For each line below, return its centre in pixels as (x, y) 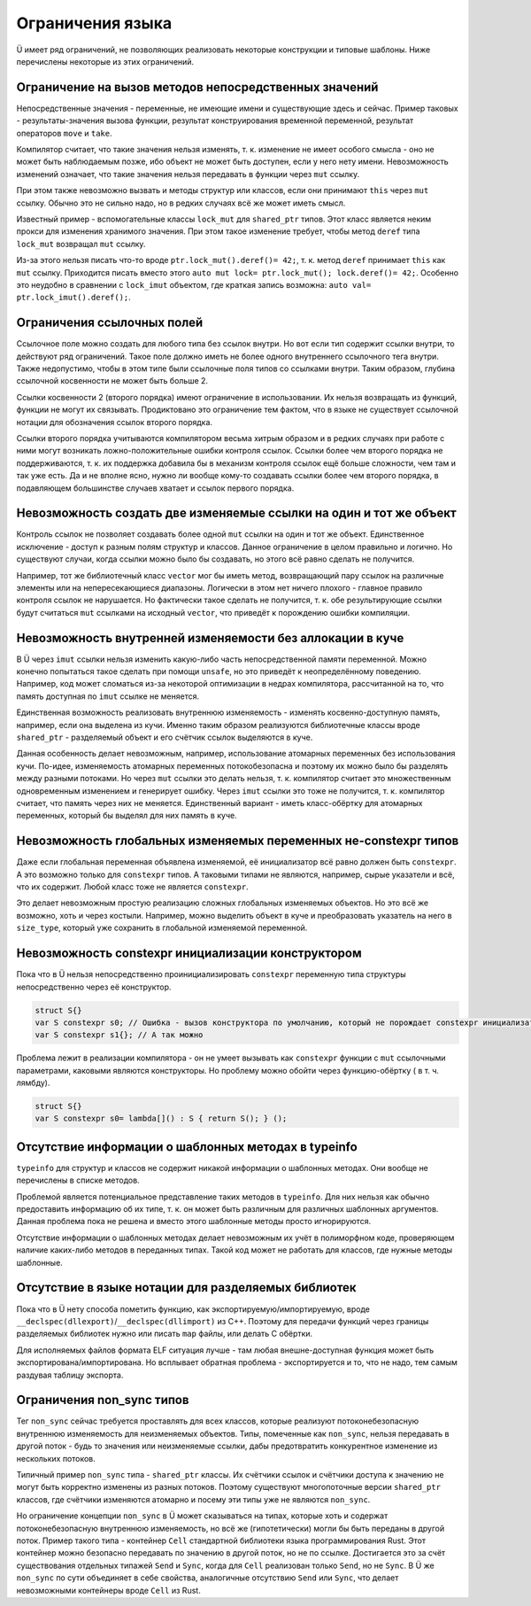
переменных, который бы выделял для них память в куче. (127, 816)
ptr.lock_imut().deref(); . (74, 298)
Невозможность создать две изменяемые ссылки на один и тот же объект (236, 513)
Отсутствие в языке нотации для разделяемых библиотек (187, 1288)
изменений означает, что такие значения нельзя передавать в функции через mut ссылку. (188, 174)
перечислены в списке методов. (78, 1180)
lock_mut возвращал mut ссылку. (81, 244)
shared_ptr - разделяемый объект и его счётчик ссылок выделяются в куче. (165, 737)
